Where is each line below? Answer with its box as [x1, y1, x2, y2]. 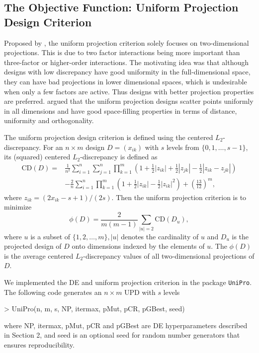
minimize [4, 202, 32, 212]
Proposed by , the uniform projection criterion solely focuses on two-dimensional [4, 37, 249, 48]
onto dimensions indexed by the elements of [72, 241, 205, 251]
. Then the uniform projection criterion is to [111, 192, 247, 202]
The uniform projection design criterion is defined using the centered [4, 132, 213, 142]
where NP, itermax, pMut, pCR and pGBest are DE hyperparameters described [4, 320, 248, 330]
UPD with [124, 286, 156, 297]
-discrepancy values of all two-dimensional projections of [83, 250, 255, 261]
